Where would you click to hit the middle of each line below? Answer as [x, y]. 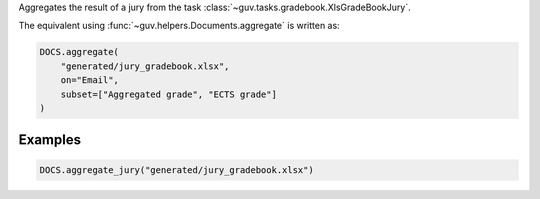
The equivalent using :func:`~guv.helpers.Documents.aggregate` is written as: [179, 26]
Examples [50, 140]
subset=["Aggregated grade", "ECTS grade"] [168, 94]
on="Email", [90, 80]
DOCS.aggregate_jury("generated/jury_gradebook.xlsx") [176, 169]
